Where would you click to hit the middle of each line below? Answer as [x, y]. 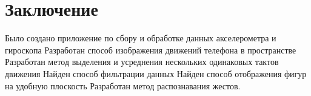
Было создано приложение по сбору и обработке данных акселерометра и [141, 38]
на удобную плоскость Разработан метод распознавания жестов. [123, 85]
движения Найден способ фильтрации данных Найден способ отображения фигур [156, 73]
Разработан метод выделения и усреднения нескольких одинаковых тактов [142, 62]
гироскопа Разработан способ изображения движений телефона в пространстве [151, 50]
